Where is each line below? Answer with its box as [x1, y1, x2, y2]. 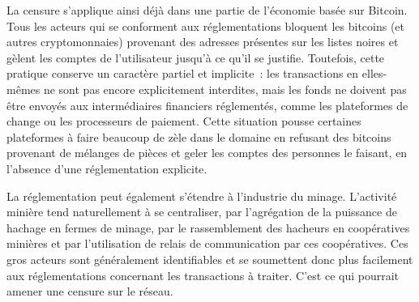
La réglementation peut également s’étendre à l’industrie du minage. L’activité [6, 187, 397, 204]
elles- [361, 65, 387, 82]
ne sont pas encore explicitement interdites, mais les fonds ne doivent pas [43, 80, 407, 97]
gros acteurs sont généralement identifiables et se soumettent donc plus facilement [6, 250, 413, 267]
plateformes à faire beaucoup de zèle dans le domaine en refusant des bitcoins [6, 128, 391, 145]
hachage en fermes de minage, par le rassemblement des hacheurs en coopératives [6, 219, 410, 236]
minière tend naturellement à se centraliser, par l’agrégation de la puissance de [6, 203, 397, 220]
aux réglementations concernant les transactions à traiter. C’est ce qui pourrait [6, 266, 400, 283]
